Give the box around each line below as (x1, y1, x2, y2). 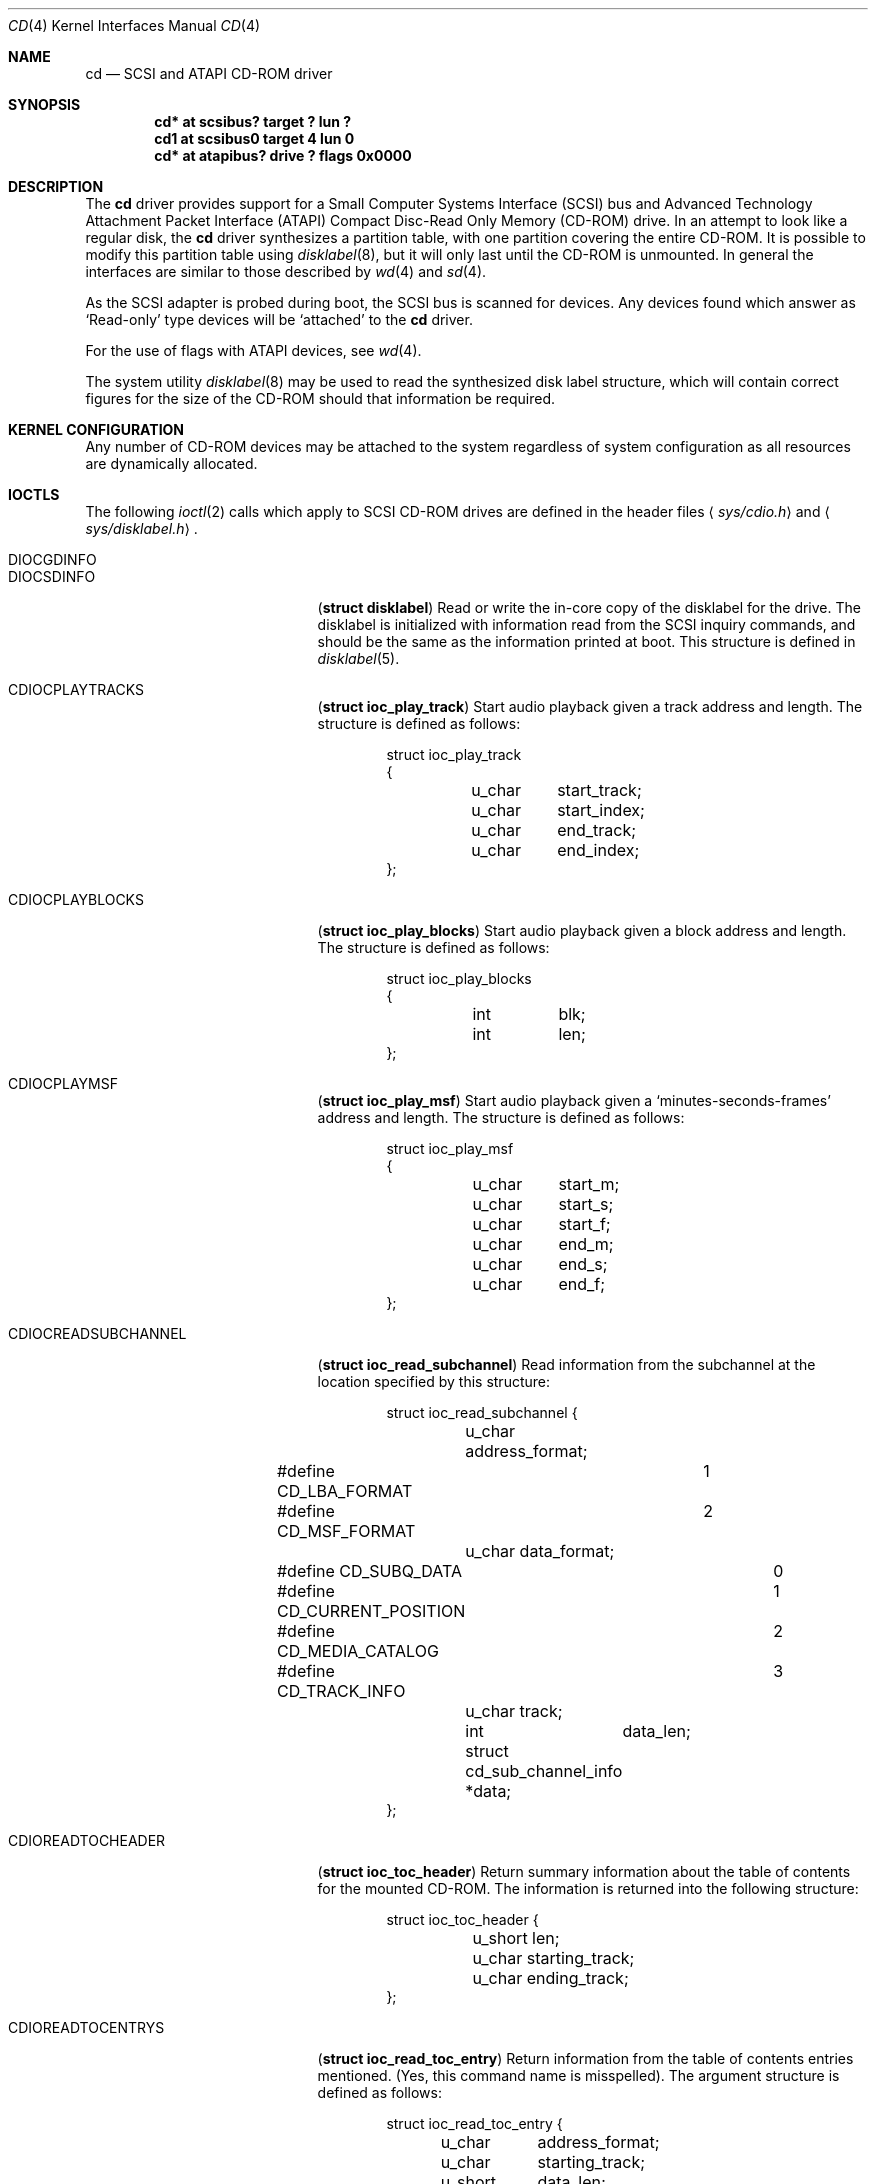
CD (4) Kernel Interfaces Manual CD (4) (8, 17, 261, 34)
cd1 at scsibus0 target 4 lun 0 (154, 130, 355, 147)
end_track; (557, 820, 637, 840)
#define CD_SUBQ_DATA (276, 1561, 462, 1581)
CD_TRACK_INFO (276, 1681, 406, 1701)
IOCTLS (8, 486, 60, 503)
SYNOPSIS (8, 96, 81, 113)
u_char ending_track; (472, 1968, 629, 1988)
